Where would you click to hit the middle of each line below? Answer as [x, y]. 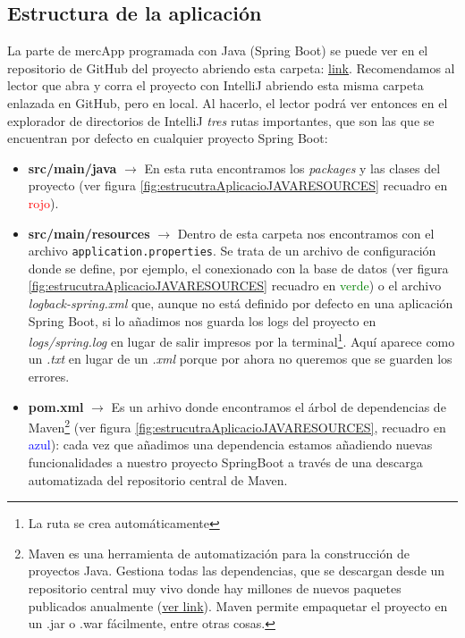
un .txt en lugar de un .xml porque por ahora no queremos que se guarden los [240, 359]
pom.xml [56, 406]
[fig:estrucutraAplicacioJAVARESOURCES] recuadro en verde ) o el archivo [235, 285]
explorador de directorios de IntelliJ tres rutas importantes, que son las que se [221, 120]
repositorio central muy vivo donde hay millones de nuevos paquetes [215, 588]
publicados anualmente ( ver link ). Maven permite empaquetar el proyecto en [238, 605]
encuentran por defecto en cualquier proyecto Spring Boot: [168, 138]
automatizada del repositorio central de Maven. [158, 479]
